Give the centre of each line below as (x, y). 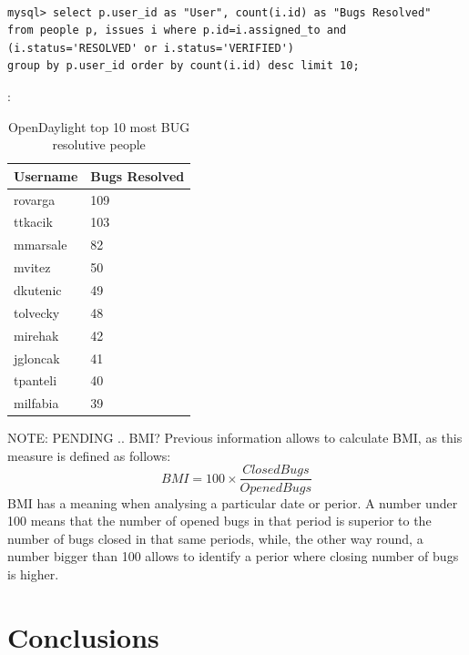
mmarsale (41, 245)
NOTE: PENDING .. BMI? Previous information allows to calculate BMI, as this (235, 438)
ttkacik (33, 222)
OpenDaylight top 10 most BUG (99, 126)
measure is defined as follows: (89, 455)
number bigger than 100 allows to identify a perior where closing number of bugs (233, 556)
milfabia (36, 403)
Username (46, 175)
